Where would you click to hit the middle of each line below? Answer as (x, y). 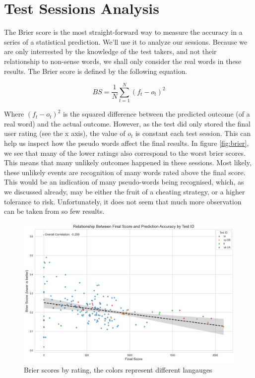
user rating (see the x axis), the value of (65, 133)
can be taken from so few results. (54, 211)
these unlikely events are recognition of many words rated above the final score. (125, 172)
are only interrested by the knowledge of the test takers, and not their (110, 51)
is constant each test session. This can (193, 133)
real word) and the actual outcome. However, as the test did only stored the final (127, 123)
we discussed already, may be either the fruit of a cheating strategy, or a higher (125, 191)
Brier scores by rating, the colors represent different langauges (118, 369)
